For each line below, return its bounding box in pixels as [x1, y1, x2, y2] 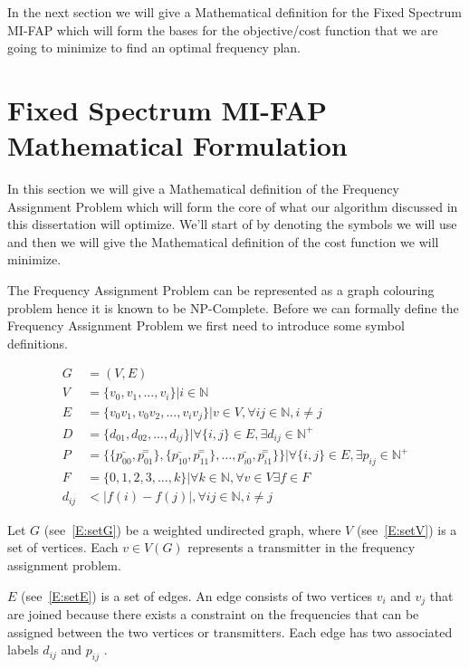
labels [7, 640, 39, 659]
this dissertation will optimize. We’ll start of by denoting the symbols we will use [7, 215, 457, 234]
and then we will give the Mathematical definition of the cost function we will [7, 232, 439, 251]
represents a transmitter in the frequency [187, 538, 416, 557]
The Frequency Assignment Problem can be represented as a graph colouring [7, 281, 435, 300]
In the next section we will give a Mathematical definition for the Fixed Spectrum [7, 3, 463, 21]
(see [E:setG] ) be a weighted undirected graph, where [43, 520, 341, 539]
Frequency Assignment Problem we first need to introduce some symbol [7, 316, 405, 335]
